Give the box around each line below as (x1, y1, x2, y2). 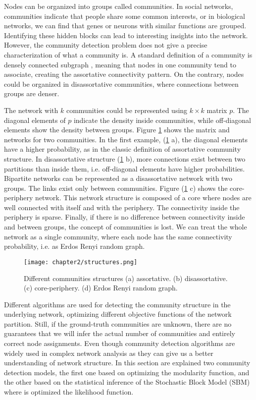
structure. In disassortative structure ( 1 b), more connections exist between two (4, 153, 246, 164)
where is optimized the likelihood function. (4, 387, 134, 397)
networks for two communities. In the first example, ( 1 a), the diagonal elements (4, 134, 248, 144)
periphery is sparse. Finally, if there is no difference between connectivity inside (4, 212, 245, 222)
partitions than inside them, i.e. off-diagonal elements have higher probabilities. (4, 163, 245, 173)
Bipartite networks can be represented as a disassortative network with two (4, 173, 232, 183)
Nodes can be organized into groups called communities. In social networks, (4, 1, 233, 11)
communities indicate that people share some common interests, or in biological (4, 10, 245, 21)
